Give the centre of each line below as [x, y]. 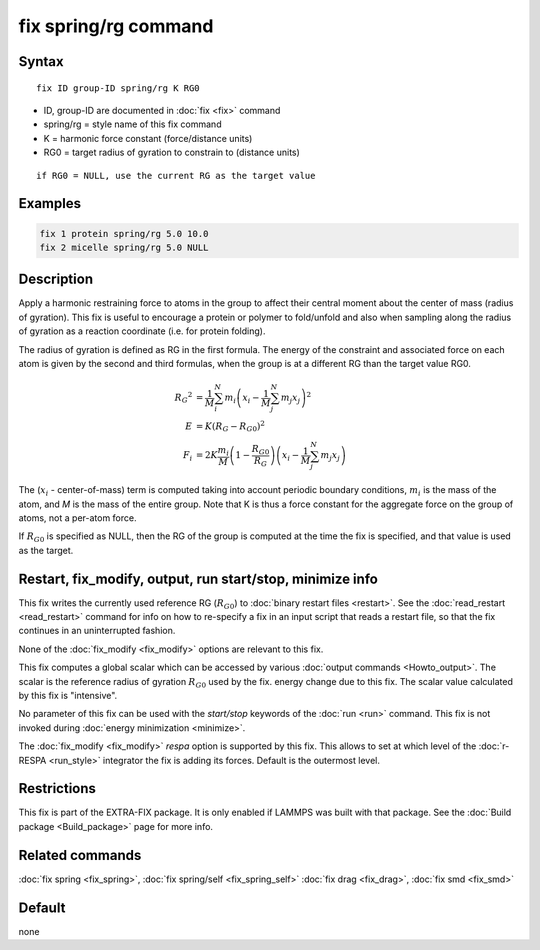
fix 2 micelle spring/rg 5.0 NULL [124, 247]
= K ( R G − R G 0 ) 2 [230, 426]
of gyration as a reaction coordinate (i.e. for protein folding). [142, 331]
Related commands [80, 855]
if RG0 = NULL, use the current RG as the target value [176, 175]
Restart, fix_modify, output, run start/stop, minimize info [198, 578]
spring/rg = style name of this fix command [132, 124]
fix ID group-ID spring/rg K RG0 [118, 88]
